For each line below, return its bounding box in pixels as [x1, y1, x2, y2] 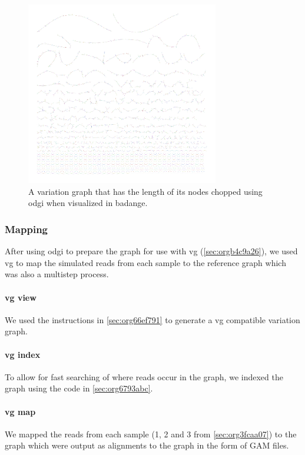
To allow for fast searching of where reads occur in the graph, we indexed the [5, 370, 283, 383]
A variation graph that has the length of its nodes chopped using [28, 185, 263, 197]
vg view [5, 291, 37, 303]
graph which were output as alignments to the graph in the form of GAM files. [5, 439, 289, 451]
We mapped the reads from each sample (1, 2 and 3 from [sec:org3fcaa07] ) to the [5, 427, 297, 440]
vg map [5, 405, 36, 417]
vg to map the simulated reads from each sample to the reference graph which [5, 256, 286, 268]
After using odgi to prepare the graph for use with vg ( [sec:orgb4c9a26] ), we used [5, 245, 298, 257]
